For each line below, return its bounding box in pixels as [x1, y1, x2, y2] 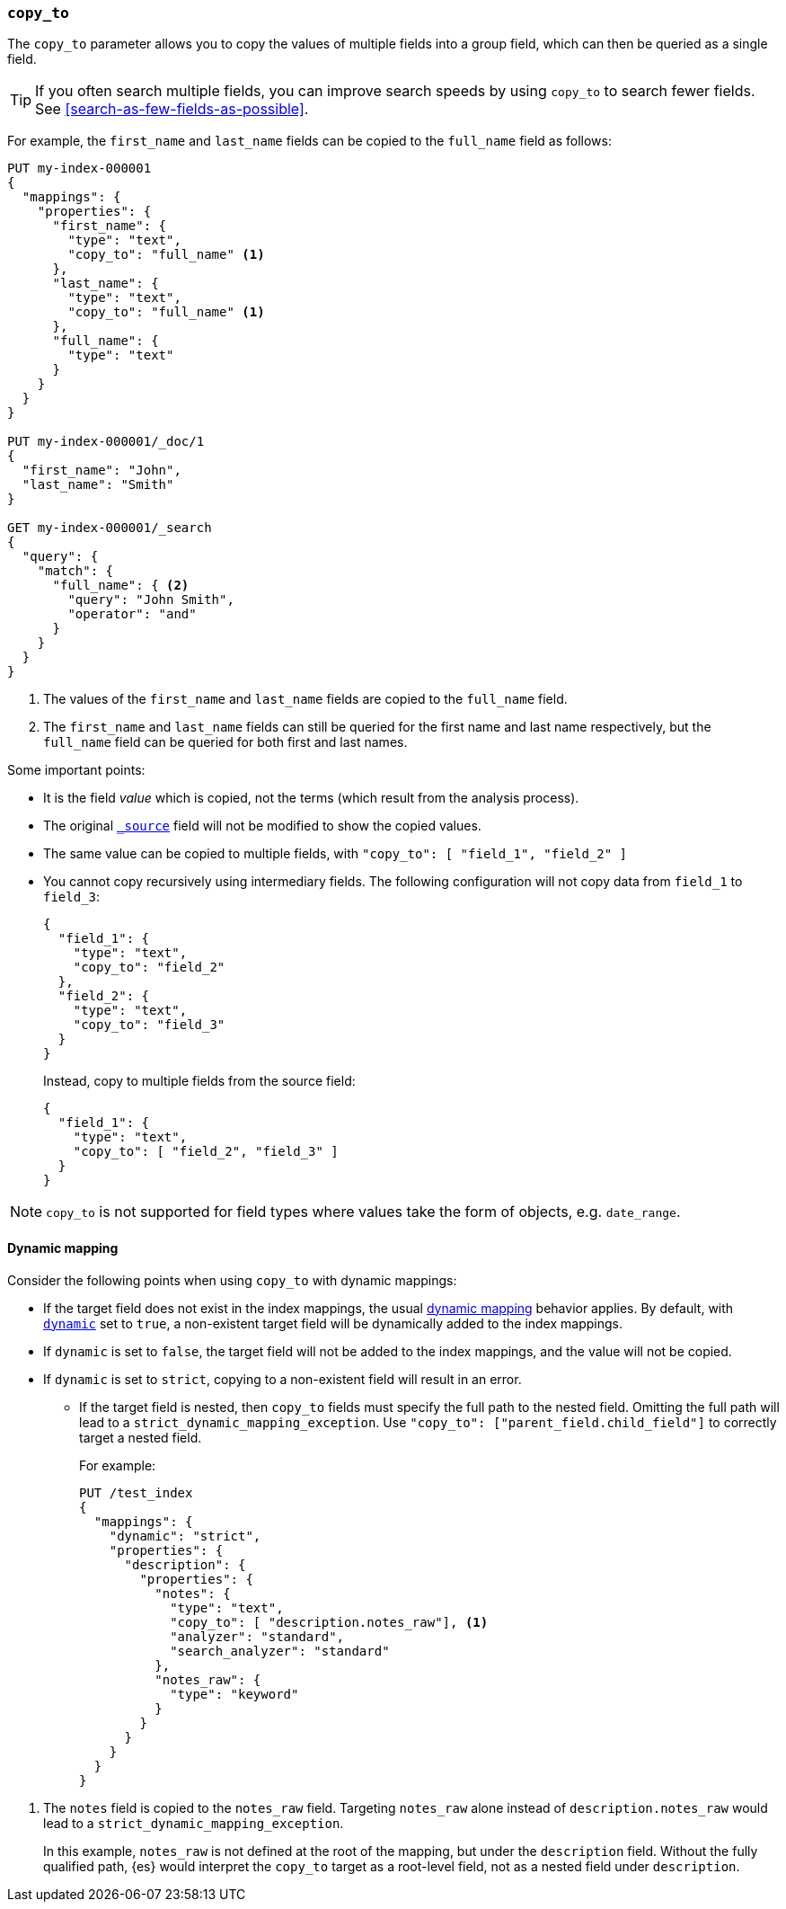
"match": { [37, 564, 114, 579]
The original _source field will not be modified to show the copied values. [43, 818, 481, 834]
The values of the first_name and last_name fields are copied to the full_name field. [43, 691, 568, 707]
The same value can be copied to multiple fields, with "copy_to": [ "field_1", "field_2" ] [43, 846, 628, 862]
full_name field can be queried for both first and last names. [43, 734, 408, 750]
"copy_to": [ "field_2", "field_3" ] [73, 1144, 339, 1159]
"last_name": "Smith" [22, 477, 174, 493]
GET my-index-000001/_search [7, 520, 212, 536]
